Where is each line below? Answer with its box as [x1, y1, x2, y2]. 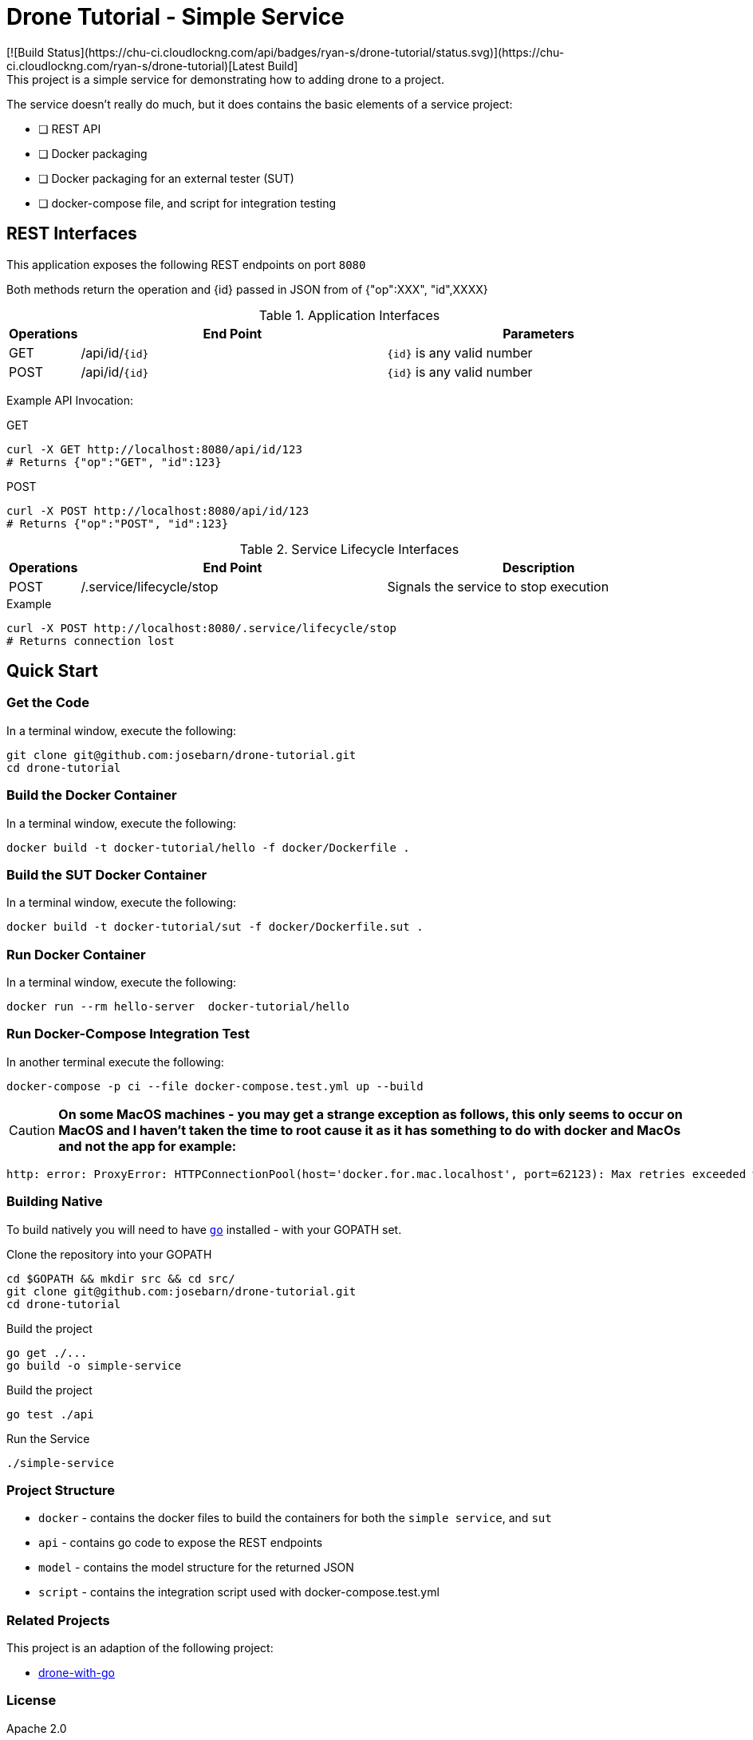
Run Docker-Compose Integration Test [6, 1026, 250, 1042]
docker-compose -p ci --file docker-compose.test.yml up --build [6, 1079, 424, 1093]
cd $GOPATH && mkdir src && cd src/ [6, 1271, 235, 1285]
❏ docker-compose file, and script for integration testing [38, 196, 337, 210]
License [6, 1692, 57, 1709]
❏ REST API [38, 121, 101, 136]
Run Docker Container [6, 946, 146, 963]
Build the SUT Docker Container [6, 866, 207, 883]
